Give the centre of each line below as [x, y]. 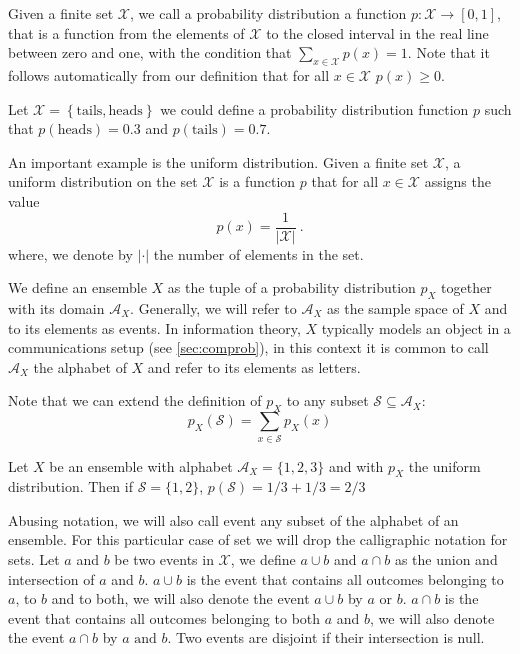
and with [356, 465]
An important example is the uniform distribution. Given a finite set [218, 161]
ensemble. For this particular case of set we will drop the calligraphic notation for [258, 539]
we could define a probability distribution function [314, 108]
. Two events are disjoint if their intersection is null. [326, 637]
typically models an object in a [416, 327]
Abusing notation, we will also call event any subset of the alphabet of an [233, 519]
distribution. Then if [70, 486]
